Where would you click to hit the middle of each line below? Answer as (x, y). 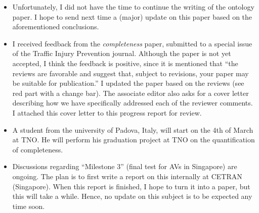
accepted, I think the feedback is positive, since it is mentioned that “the (125, 63)
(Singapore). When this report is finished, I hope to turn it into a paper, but (131, 186)
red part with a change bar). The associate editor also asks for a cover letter (131, 93)
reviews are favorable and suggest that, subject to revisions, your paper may (131, 73)
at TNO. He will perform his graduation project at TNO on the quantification (134, 140)
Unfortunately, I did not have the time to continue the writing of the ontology (133, 7)
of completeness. (38, 149)
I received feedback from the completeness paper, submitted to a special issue (132, 43)
